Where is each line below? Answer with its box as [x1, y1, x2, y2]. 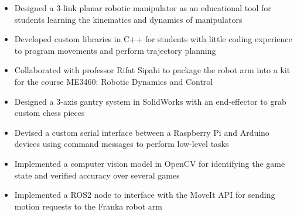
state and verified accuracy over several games [14, 169, 180, 181]
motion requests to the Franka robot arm [14, 200, 162, 212]
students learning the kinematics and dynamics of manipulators [14, 13, 243, 25]
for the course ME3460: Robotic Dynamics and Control [14, 75, 213, 87]
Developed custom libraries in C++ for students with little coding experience [14, 33, 292, 45]
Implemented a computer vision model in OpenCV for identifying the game [14, 157, 285, 169]
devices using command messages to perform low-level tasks [14, 138, 229, 150]
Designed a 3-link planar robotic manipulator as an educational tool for [14, 2, 271, 13]
